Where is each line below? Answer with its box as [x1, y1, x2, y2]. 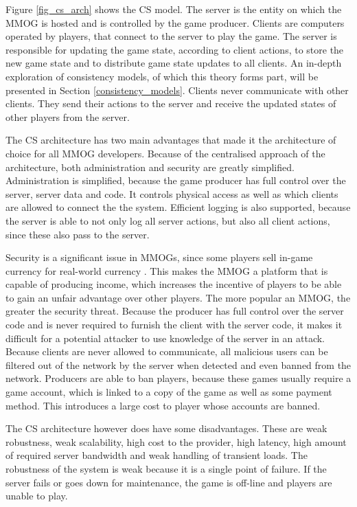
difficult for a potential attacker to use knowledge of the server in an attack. [5, 330, 325, 345]
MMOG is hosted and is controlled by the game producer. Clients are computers [5, 15, 345, 30]
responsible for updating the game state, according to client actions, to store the [5, 42, 344, 56]
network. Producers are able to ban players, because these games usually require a [5, 371, 352, 385]
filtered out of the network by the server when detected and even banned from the [5, 357, 352, 372]
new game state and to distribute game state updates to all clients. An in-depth [5, 56, 342, 70]
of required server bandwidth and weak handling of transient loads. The [5, 448, 308, 462]
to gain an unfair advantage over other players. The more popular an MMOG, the [5, 290, 351, 304]
